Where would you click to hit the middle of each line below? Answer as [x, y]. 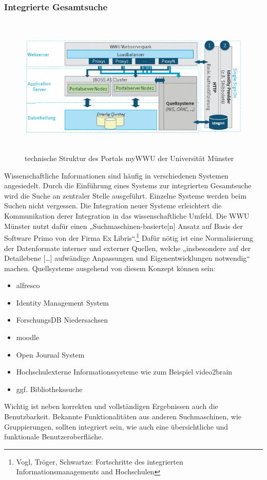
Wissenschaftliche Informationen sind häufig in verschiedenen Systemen [116, 175]
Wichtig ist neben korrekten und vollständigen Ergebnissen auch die [111, 406]
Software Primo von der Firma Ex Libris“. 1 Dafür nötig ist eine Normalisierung [129, 237]
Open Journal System [50, 354]
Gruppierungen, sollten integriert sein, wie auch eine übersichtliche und [116, 426]
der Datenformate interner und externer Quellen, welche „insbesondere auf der [128, 248]
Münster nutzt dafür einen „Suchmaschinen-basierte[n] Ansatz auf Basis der [123, 226]
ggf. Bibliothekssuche [49, 389]
